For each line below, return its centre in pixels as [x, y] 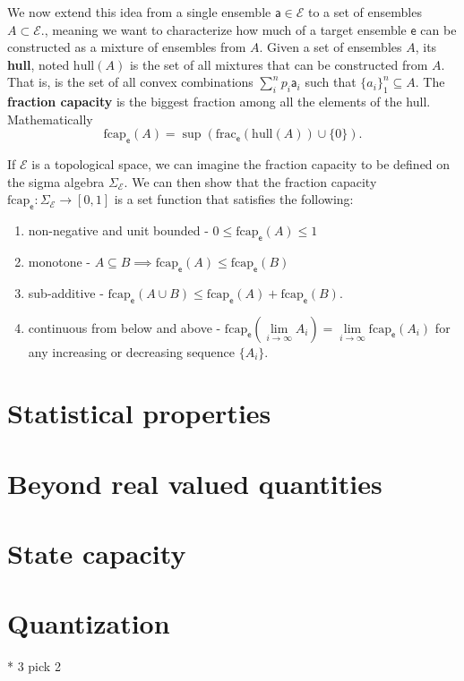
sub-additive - [66, 292]
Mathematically [50, 119]
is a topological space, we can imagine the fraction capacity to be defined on [241, 164]
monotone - [60, 261]
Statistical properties [139, 413]
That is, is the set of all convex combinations [130, 82]
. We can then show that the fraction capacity [250, 181]
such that [331, 82]
